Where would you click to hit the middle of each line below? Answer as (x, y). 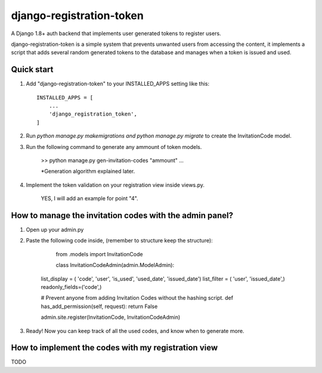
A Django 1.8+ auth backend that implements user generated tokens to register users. (116, 33)
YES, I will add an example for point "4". (89, 198)
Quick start (32, 69)
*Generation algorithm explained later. (88, 171)
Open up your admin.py (55, 230)
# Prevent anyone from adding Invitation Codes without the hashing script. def (137, 298)
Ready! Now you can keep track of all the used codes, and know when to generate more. (135, 331)
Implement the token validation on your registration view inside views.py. (115, 185)
